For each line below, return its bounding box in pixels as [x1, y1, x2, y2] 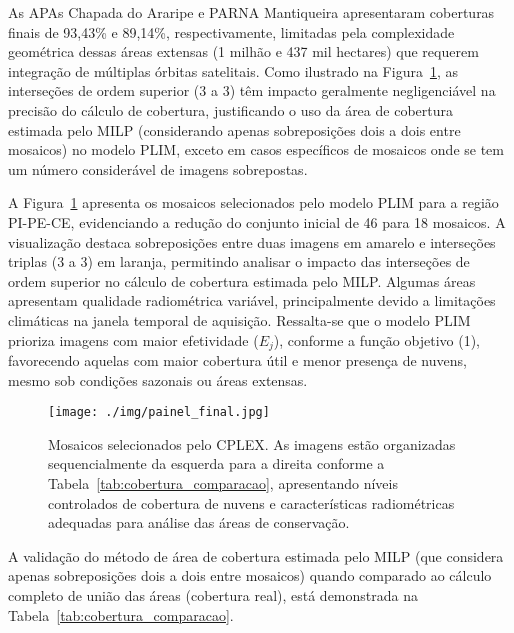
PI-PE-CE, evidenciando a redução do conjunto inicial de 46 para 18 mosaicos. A [8, 211, 506, 232]
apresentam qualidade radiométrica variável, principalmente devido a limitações [8, 290, 496, 311]
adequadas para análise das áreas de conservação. [48, 512, 350, 533]
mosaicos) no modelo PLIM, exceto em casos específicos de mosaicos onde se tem [8, 139, 504, 160]
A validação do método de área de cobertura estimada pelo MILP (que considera [8, 545, 504, 566]
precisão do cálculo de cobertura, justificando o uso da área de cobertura [8, 99, 453, 120]
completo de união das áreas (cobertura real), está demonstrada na [8, 584, 418, 605]
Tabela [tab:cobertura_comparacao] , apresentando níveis [48, 472, 398, 493]
